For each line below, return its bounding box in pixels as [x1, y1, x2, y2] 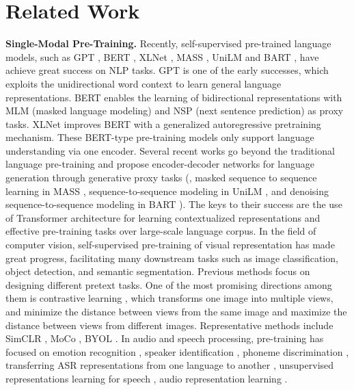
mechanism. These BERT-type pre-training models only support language [5, 130, 314, 144]
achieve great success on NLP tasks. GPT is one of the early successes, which [5, 63, 329, 77]
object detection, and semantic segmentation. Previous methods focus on [5, 264, 310, 278]
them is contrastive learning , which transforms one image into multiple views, [5, 291, 333, 305]
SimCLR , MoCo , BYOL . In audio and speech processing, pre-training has [5, 331, 324, 346]
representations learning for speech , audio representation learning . [5, 371, 288, 385]
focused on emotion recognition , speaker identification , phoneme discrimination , [5, 344, 349, 359]
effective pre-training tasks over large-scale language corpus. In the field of [5, 224, 316, 238]
